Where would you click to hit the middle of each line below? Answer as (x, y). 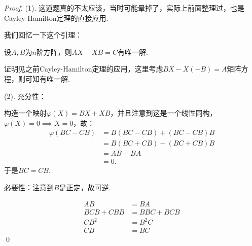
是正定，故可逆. (85, 187)
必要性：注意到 (29, 187)
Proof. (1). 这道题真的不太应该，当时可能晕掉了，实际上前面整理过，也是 (124, 8)
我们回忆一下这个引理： (43, 35)
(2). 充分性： (25, 96)
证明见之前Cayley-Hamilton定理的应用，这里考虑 (84, 69)
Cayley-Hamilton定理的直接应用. (56, 17)
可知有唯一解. (47, 78)
